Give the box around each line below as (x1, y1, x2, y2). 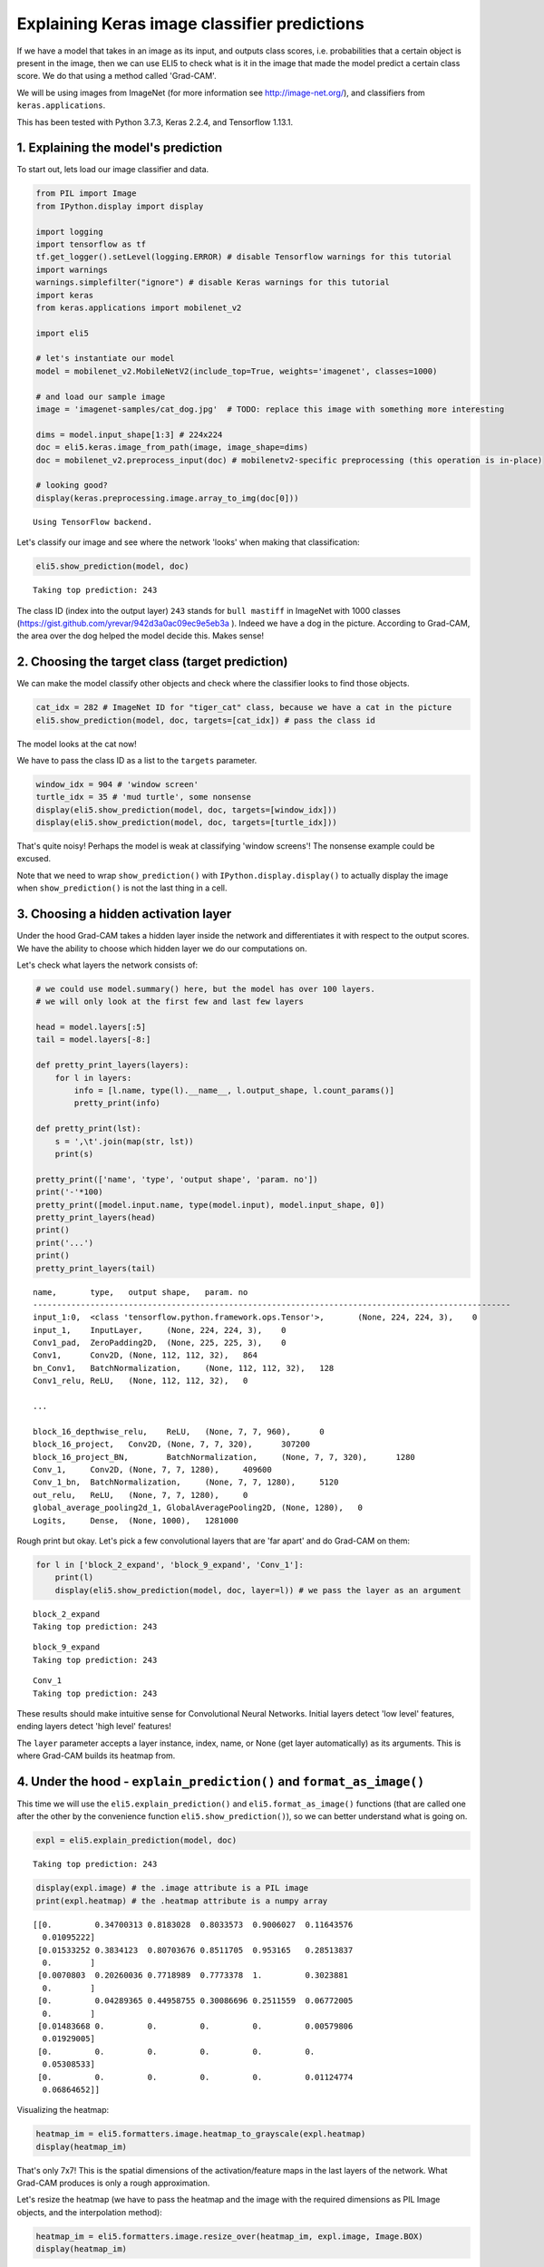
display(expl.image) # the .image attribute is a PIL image (35, 1883, 309, 1893)
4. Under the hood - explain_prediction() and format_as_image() (16, 1774, 425, 1789)
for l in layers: (54, 1073, 132, 1083)
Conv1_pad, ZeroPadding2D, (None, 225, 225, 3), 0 (33, 1338, 287, 1348)
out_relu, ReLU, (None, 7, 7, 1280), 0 (33, 1490, 248, 1500)
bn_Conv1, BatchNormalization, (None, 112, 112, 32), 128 (33, 1363, 335, 1373)
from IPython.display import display (35, 200, 204, 211)
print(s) (54, 1149, 94, 1159)
